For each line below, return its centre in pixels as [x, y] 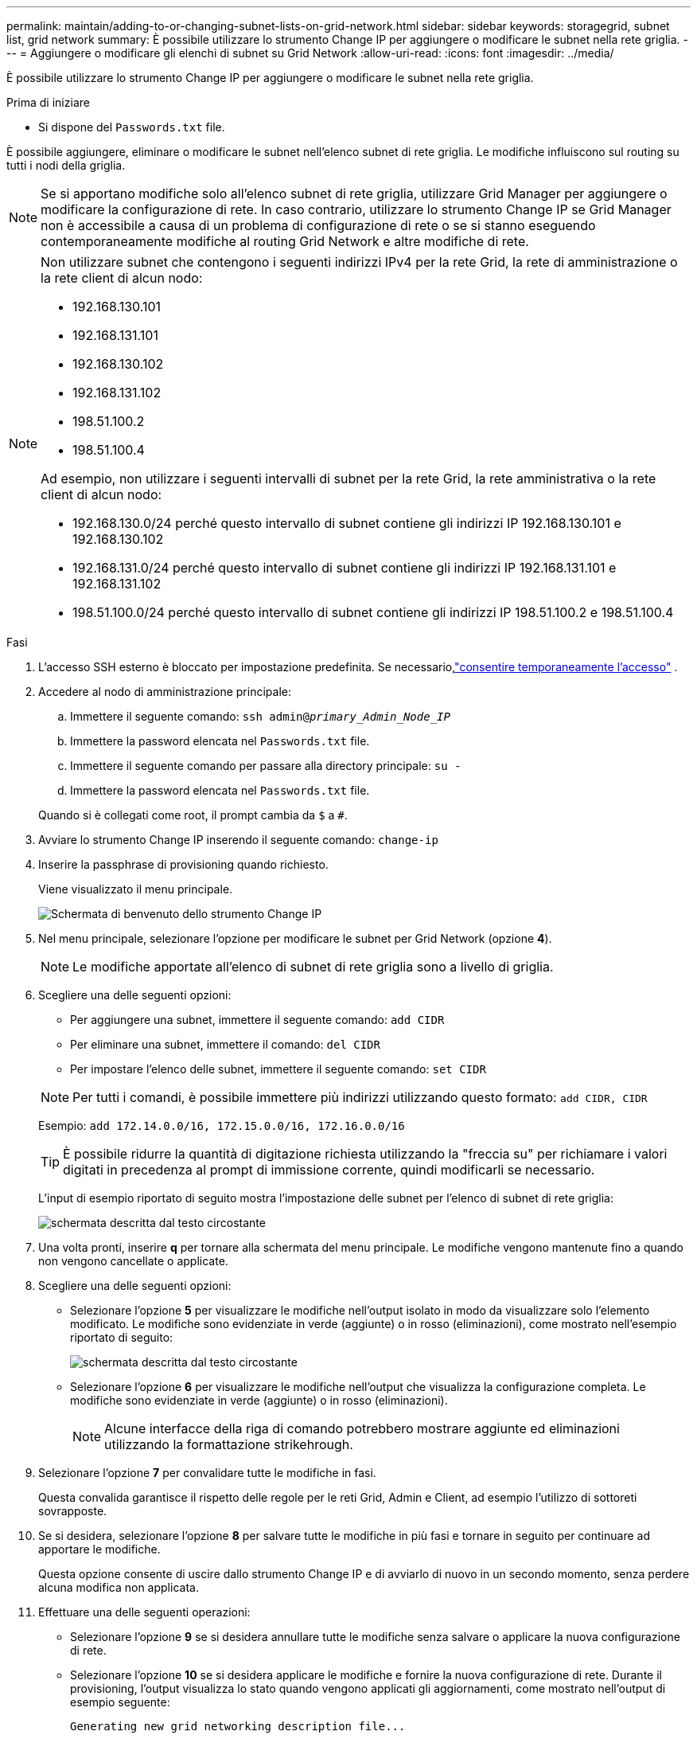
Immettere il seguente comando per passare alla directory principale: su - [266, 766]
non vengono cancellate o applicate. [133, 1261]
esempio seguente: [120, 1702]
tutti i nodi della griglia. [66, 165]
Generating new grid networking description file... [238, 1726]
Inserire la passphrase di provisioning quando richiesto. [183, 864]
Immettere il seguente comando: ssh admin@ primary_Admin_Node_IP [260, 716]
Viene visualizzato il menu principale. [136, 889]
